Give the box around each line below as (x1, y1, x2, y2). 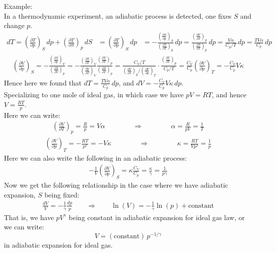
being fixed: (44, 189, 79, 199)
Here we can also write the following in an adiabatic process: (4, 152, 187, 163)
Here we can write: (4, 110, 61, 120)
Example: (4, 1, 33, 11)
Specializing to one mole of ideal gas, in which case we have (4, 89, 184, 100)
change (4, 20, 25, 30)
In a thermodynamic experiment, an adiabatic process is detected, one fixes (4, 10, 232, 21)
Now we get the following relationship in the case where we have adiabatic (4, 180, 228, 190)
